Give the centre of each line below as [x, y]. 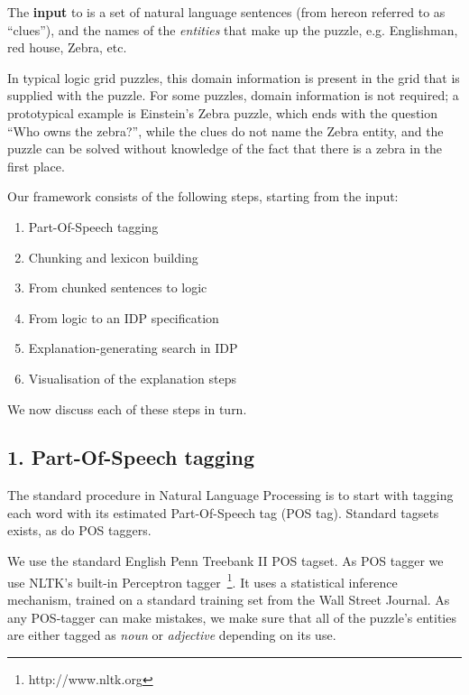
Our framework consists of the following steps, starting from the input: [203, 196]
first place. [36, 166]
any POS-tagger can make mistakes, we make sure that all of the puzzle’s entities [232, 617]
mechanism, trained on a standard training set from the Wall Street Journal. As [229, 599]
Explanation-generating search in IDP [133, 348]
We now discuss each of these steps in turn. [127, 408]
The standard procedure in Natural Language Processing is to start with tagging [230, 495]
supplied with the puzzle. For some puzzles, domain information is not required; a [233, 95]
